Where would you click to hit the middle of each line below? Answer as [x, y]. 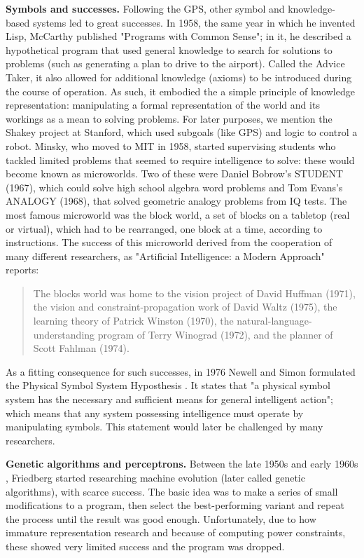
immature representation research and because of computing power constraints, [176, 532]
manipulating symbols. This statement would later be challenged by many [164, 427]
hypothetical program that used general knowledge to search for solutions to [169, 49]
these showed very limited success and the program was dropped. [145, 546]
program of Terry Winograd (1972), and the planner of [215, 334]
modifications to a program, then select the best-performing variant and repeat [175, 505]
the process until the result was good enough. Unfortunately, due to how [161, 518]
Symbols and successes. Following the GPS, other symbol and [145, 8]
